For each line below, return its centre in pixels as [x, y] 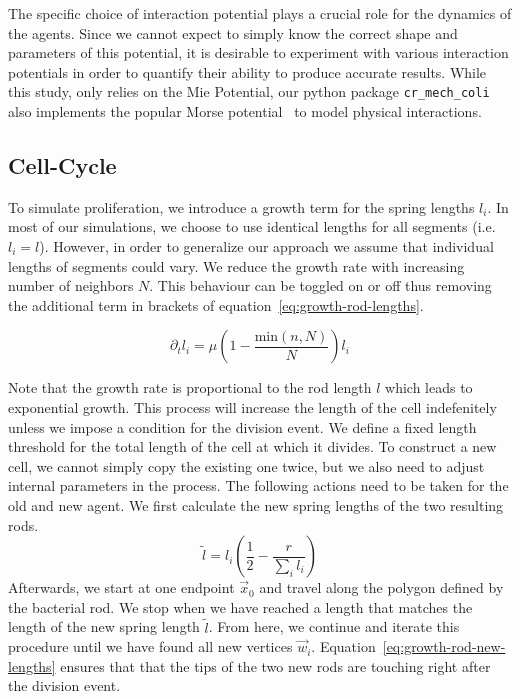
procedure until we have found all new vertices [150, 646]
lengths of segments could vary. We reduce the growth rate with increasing [236, 265]
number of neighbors [71, 285]
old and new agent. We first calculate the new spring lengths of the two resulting [256, 504]
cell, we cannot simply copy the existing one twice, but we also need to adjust [246, 465]
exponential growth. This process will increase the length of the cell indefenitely [252, 406]
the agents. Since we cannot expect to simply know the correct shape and [233, 32]
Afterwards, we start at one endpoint [121, 587]
